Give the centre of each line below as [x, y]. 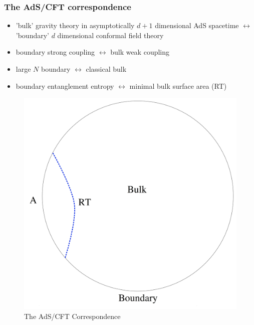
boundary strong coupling [55, 52]
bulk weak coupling [140, 52]
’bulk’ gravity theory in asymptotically [75, 25]
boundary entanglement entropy [65, 86]
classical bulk [106, 69]
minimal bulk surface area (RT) [178, 86]
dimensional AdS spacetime [197, 25]
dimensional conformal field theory [110, 35]
